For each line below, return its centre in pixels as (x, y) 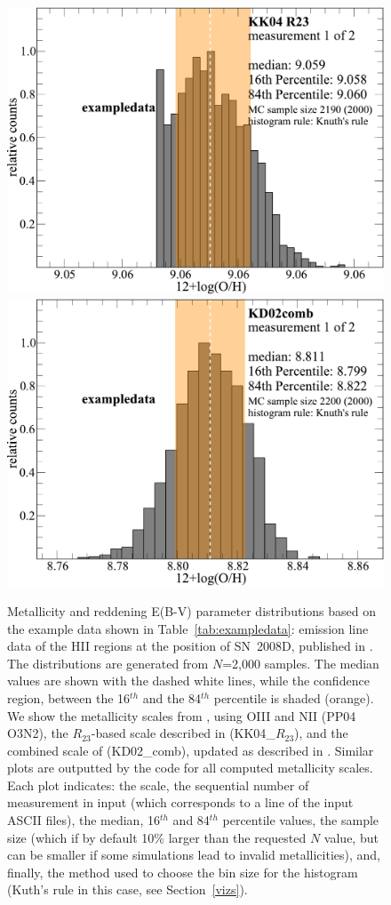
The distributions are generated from (108, 663)
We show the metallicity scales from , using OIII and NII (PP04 (182, 715)
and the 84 (172, 697)
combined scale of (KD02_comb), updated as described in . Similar (191, 750)
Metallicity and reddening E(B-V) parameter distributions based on (192, 610)
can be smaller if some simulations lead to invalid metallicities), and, (194, 855)
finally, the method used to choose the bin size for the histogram (183, 872)
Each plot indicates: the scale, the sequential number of (158, 785)
